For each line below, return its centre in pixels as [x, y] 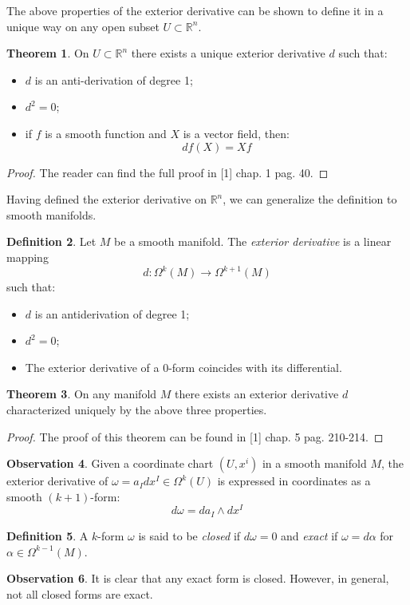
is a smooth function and [106, 133]
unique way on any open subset [83, 26]
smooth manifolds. [51, 214]
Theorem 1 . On [48, 53]
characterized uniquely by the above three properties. [137, 409]
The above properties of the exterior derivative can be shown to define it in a [195, 10]
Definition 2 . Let [51, 241]
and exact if [309, 535]
